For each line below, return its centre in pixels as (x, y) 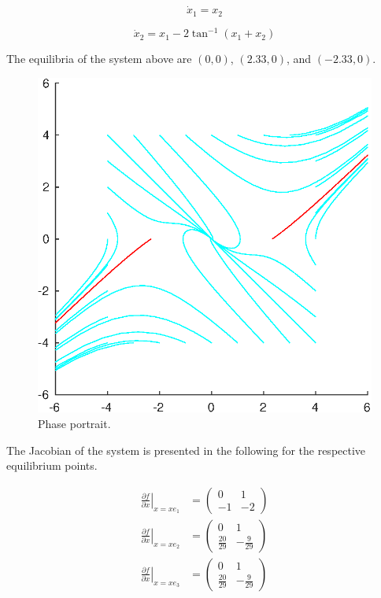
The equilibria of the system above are (99, 59)
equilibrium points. (52, 465)
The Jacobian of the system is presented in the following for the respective (186, 450)
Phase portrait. (74, 424)
